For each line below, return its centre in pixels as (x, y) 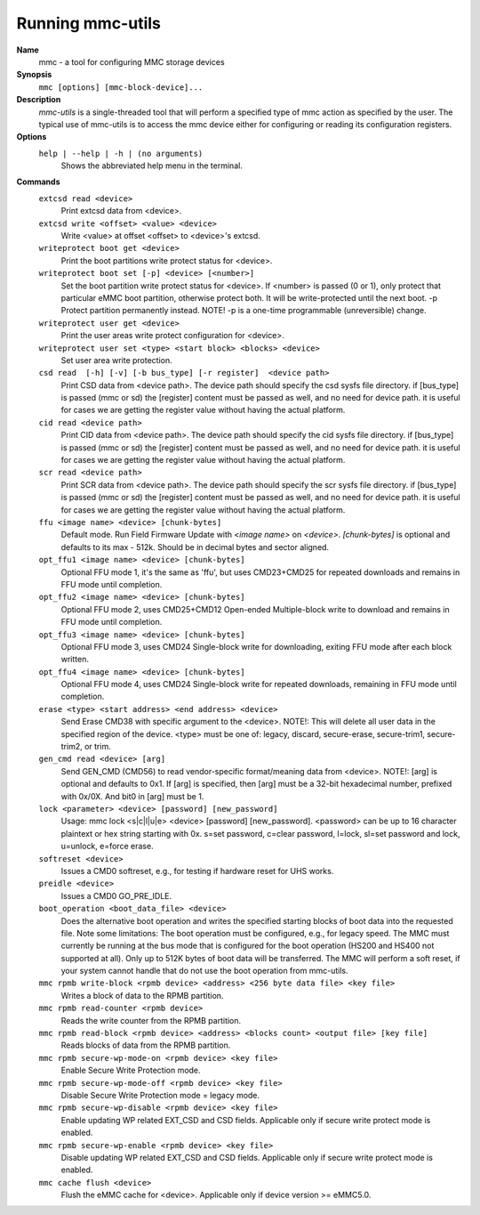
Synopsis (34, 75)
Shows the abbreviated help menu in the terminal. (152, 166)
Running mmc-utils (89, 23)
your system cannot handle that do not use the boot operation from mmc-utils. (204, 971)
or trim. (98, 747)
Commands (39, 182)
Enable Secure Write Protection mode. (131, 1070)
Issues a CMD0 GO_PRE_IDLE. (116, 895)
